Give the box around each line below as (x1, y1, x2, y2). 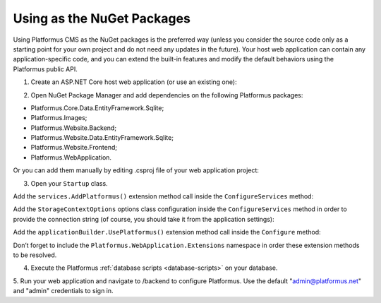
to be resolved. (13, 251, 57, 259)
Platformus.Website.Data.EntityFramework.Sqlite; (30, 133, 174, 142)
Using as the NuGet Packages (13, 11, 190, 26)
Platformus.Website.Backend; (30, 124, 116, 132)
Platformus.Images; (30, 114, 87, 122)
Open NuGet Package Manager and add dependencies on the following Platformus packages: (30, 90, 303, 99)
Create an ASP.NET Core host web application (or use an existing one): (30, 78, 237, 86)
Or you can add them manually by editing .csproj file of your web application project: (13, 166, 259, 174)
